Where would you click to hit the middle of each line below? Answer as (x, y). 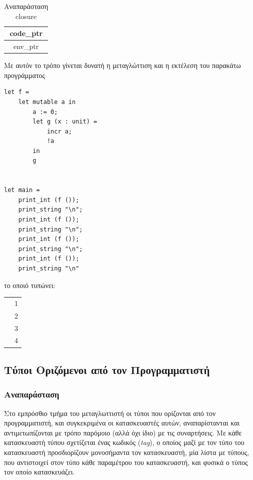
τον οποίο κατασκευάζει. (39, 472)
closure (26, 16)
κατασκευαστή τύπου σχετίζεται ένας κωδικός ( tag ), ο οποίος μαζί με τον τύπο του (124, 442)
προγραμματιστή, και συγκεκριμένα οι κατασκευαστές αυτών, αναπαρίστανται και (122, 423)
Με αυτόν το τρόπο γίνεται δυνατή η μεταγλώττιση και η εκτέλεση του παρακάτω (122, 65)
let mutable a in (47, 102)
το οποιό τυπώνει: (30, 285)
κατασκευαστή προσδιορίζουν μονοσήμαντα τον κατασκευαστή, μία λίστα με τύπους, (127, 452)
